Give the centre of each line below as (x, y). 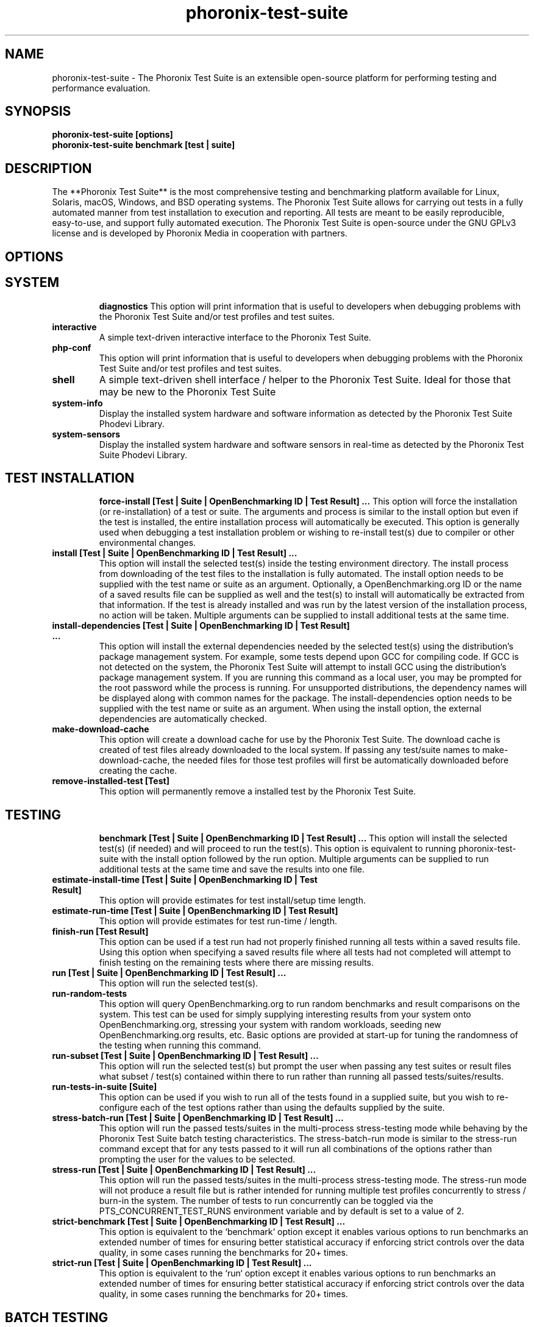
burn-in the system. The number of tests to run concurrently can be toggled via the (266, 1201)
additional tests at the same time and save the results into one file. (232, 869)
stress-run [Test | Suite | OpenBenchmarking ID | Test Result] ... (184, 1170)
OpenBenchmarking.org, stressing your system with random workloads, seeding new (270, 1025)
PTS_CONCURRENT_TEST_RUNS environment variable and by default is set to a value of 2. (282, 1211)
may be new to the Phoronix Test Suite (187, 391)
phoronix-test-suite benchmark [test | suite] (144, 145)
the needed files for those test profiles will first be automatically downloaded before (340, 760)
